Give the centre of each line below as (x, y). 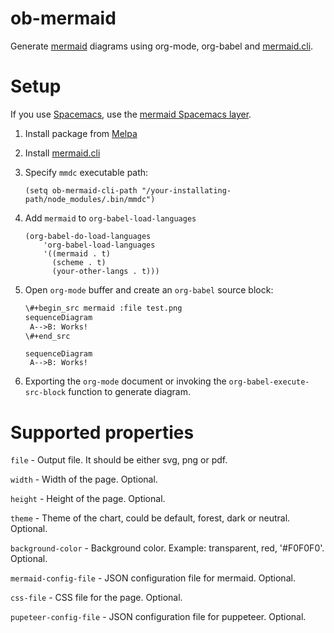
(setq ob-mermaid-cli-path (81, 190)
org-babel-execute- (269, 382)
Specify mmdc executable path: (86, 172)
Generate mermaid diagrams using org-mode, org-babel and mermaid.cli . (162, 46)
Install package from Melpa (81, 133)
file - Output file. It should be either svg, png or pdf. (119, 460)
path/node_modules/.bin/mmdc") (90, 199)
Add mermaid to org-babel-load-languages (110, 218)
